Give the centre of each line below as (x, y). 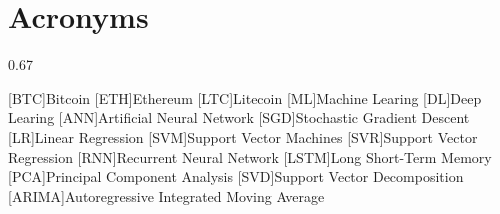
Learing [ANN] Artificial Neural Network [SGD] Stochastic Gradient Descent (239, 117)
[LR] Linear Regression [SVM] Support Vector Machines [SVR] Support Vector (243, 136)
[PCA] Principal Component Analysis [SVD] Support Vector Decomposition (236, 176)
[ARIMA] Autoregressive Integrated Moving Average (166, 195)
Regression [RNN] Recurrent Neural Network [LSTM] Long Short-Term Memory (250, 156)
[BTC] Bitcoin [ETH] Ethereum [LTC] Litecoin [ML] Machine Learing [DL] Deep (245, 97)
